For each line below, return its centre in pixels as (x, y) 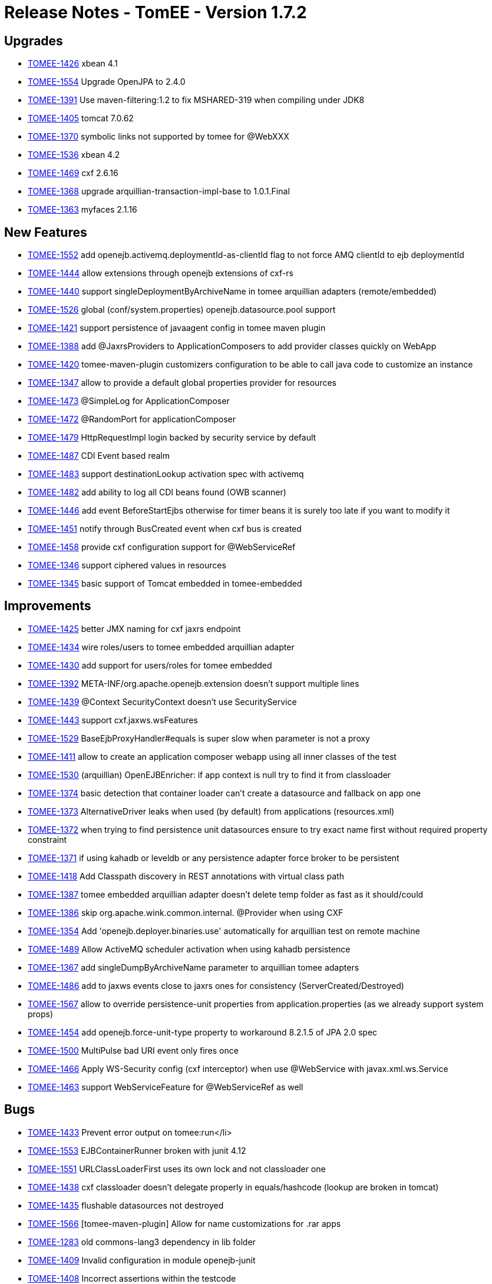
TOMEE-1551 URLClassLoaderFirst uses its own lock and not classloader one (177, 1169)
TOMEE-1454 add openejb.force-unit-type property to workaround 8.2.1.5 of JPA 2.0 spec (203, 1032)
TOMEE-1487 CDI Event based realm (99, 456)
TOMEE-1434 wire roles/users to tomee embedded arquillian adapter (161, 647)
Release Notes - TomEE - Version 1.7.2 (156, 12)
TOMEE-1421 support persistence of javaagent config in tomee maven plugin (177, 328)
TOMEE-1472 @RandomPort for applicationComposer (132, 419)
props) (41, 1014)
